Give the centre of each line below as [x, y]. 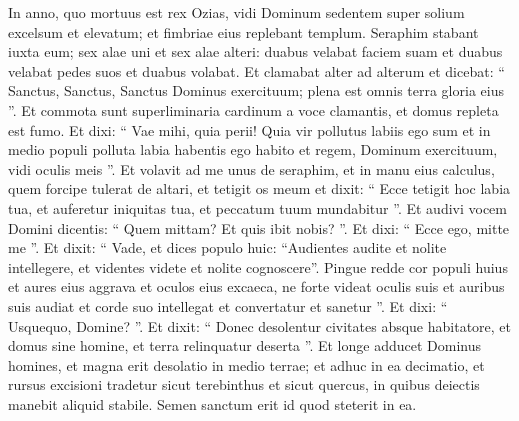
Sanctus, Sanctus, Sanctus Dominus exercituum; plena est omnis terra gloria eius [256, 90]
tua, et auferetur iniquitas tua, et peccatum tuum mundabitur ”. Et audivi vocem [257, 207]
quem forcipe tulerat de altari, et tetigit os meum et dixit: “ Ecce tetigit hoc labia [259, 188]
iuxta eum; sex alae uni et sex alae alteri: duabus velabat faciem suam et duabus [255, 51]
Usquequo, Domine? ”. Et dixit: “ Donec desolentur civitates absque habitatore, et [260, 325]
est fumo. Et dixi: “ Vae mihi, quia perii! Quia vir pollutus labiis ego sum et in [249, 129]
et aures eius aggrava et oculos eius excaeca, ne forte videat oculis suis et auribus [256, 286]
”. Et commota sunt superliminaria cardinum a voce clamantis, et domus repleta [253, 109]
